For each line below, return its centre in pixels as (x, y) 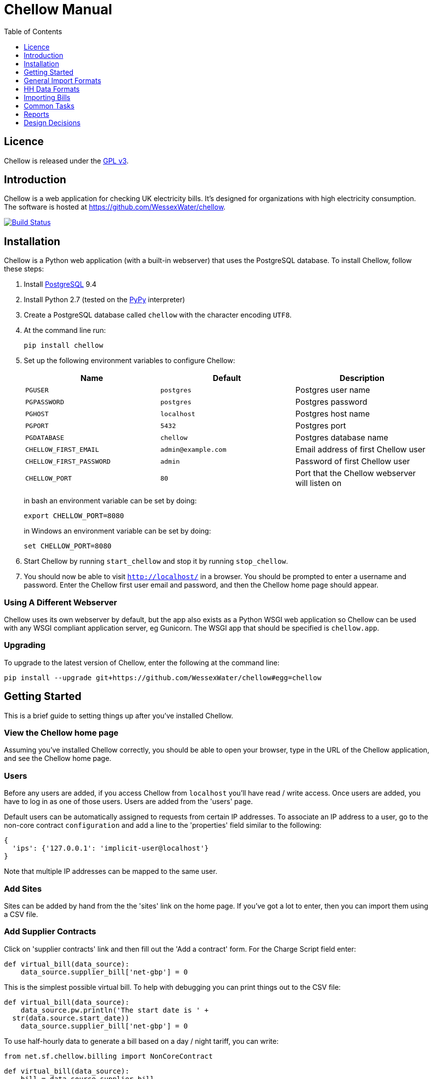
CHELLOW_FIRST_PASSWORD (68, 461)
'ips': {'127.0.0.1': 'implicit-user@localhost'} (110, 848)
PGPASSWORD (45, 402)
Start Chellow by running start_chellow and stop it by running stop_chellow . (156, 561)
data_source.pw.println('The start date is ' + (115, 1010)
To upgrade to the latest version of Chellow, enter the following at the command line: (142, 662)
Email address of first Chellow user (360, 450)
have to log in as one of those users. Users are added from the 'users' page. (129, 802)
